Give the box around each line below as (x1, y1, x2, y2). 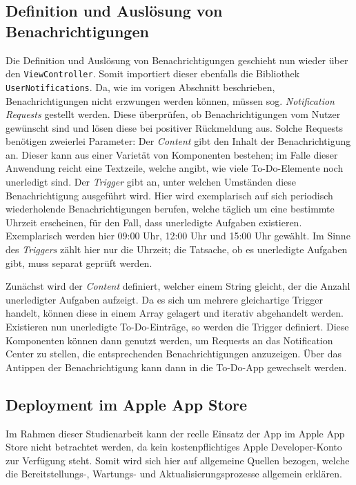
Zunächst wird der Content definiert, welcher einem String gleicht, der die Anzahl (6, 279, 350, 293)
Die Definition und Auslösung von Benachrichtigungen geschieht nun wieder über (6, 52, 348, 67)
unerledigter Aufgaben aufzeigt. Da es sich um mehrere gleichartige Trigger (6, 292, 323, 306)
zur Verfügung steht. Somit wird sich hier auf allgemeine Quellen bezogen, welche (6, 453, 350, 467)
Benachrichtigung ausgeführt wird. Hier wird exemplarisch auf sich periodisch (6, 188, 333, 202)
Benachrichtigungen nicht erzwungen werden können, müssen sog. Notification (6, 93, 335, 108)
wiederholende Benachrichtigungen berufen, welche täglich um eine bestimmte (6, 201, 335, 216)
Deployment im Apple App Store (6, 393, 248, 415)
